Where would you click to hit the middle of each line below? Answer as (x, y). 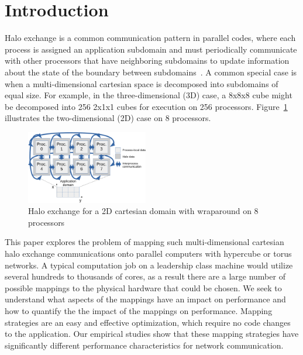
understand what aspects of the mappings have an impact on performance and (145, 299)
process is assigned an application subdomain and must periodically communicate (151, 49)
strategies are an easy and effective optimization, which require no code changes (148, 322)
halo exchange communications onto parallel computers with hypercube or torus (148, 253)
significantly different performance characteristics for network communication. (144, 345)
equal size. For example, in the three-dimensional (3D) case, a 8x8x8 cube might (149, 95)
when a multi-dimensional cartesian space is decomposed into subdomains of (142, 83)
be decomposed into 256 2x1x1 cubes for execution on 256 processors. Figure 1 (146, 106)
